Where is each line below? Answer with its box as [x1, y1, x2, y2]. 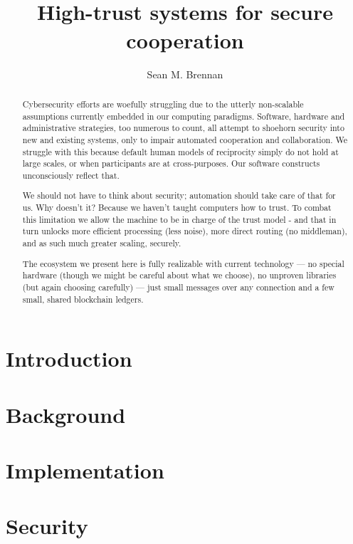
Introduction [6, 344, 132, 373]
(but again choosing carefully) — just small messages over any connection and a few [22, 281, 334, 293]
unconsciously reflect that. [22, 169, 120, 181]
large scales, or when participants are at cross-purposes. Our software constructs [22, 157, 320, 169]
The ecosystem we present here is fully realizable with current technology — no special [22, 257, 344, 269]
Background [6, 399, 126, 429]
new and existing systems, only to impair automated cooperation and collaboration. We [22, 133, 347, 145]
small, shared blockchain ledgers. [22, 293, 144, 305]
